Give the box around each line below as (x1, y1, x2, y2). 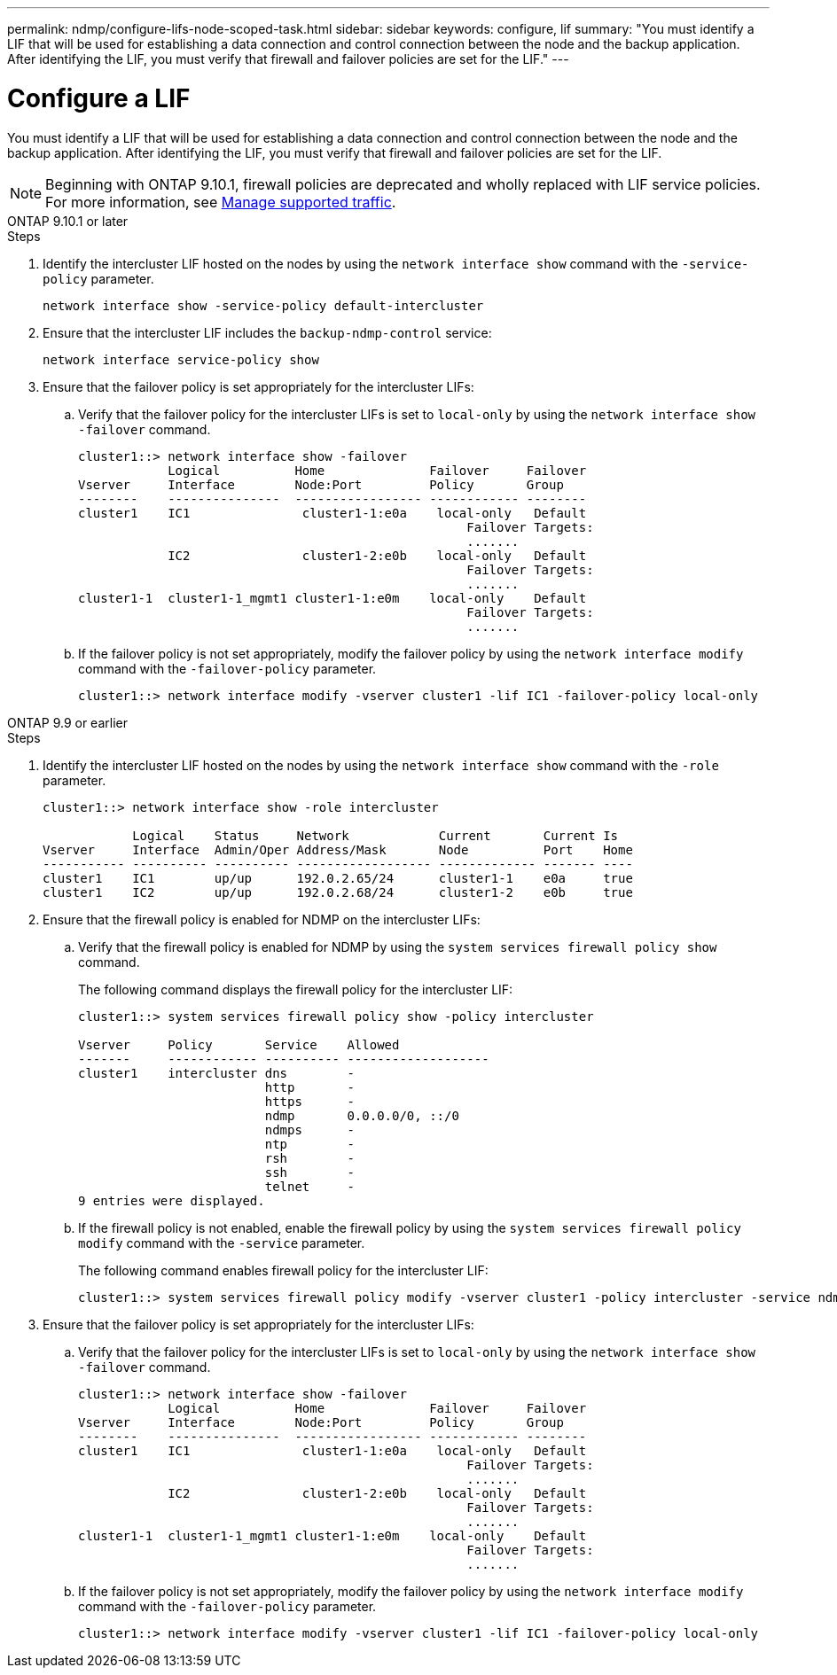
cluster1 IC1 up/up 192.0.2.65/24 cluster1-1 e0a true (43, 870, 633, 885)
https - (264, 1094, 355, 1109)
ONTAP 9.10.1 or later (7, 213, 129, 229)
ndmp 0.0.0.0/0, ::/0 (264, 1108, 459, 1123)
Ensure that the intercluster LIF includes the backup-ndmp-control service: (43, 324, 492, 340)
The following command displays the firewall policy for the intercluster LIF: (78, 981, 513, 997)
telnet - (264, 1179, 355, 1194)
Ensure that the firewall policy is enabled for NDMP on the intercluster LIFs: (43, 911, 481, 927)
